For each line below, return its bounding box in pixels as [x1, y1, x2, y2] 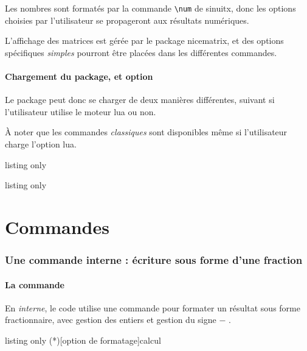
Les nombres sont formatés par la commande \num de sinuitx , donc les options [5, 2, 296, 14]
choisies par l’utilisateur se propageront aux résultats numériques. [5, 13, 249, 26]
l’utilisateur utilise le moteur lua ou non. [5, 105, 156, 118]
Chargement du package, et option [5, 70, 153, 83]
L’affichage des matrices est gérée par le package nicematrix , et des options [5, 34, 284, 47]
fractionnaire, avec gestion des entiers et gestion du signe [5, 313, 216, 326]
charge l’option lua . [5, 138, 77, 151]
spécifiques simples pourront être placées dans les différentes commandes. [5, 46, 277, 58]
